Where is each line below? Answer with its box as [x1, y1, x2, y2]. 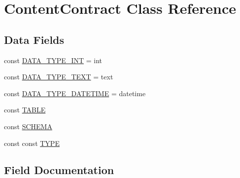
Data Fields [4, 32, 65, 47]
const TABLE [4, 105, 46, 115]
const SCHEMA [4, 121, 52, 131]
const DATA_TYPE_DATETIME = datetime [4, 88, 146, 98]
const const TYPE [4, 138, 60, 148]
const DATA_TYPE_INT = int [4, 55, 103, 65]
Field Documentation [4, 162, 114, 177]
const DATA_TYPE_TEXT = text [4, 71, 113, 82]
